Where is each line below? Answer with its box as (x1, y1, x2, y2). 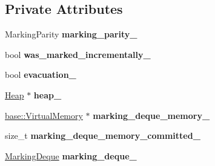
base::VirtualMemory (5, 109, 83, 121)
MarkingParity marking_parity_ (5, 28, 137, 40)
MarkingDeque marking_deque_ (5, 149, 137, 162)
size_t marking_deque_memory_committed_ (5, 129, 200, 142)
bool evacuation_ (5, 68, 76, 81)
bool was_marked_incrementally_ (5, 48, 151, 60)
